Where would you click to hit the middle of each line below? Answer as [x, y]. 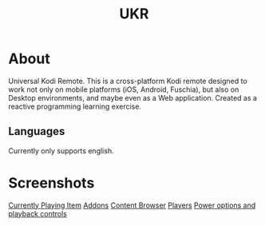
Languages [37, 131]
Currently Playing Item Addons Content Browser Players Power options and [132, 205]
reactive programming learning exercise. [75, 106]
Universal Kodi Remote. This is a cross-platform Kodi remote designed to [128, 81]
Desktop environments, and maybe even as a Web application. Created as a [133, 97]
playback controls [38, 213]
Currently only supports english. [61, 151]
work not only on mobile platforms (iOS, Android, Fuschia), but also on [124, 89]
